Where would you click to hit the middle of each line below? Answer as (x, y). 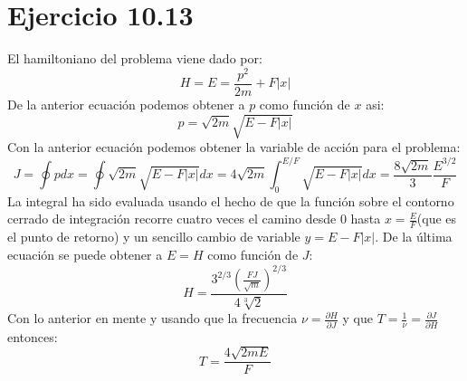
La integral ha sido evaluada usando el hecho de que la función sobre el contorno (231, 200)
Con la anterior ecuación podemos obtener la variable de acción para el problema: (234, 147)
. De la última (414, 237)
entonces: (33, 336)
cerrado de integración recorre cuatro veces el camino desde (172, 219)
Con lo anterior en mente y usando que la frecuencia (152, 318)
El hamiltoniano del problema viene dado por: (135, 58)
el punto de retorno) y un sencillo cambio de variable (154, 237)
